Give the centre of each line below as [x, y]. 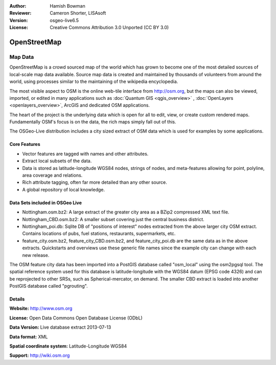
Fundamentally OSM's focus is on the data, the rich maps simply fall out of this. [93, 122]
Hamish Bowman [67, 6]
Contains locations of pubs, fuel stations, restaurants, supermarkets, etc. [99, 233]
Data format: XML [29, 337]
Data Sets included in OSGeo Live [45, 203]
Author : [18, 6]
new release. [36, 255]
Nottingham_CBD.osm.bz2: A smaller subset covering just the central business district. [113, 219]
